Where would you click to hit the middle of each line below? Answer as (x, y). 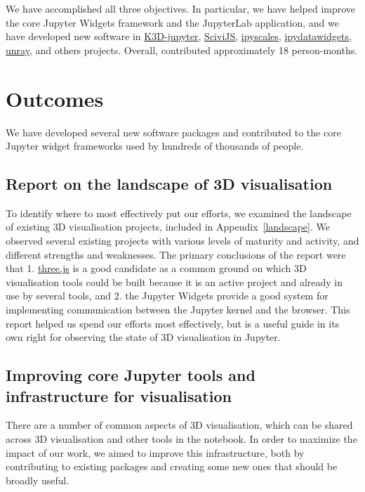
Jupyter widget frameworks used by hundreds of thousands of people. (155, 146)
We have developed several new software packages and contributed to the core (173, 132)
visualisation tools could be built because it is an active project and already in (174, 281)
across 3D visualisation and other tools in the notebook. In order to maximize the (181, 439)
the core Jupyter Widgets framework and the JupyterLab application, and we (172, 22)
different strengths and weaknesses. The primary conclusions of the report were (176, 254)
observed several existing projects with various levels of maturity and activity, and (182, 241)
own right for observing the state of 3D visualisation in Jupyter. (143, 337)
